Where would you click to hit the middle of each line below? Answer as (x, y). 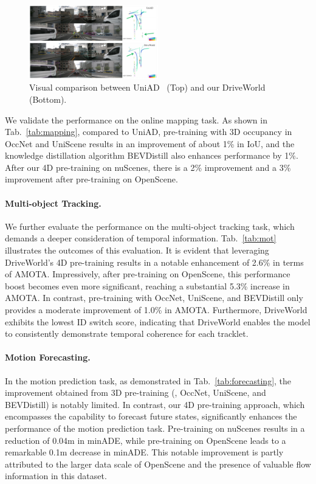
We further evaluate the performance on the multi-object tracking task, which (150, 226)
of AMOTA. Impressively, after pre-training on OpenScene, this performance (148, 274)
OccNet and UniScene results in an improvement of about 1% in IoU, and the (150, 143)
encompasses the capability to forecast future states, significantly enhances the (151, 416)
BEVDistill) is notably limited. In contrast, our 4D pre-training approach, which (155, 404)
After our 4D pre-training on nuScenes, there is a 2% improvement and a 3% (148, 167)
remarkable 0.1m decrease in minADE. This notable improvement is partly (144, 452)
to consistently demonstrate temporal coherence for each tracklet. (127, 334)
